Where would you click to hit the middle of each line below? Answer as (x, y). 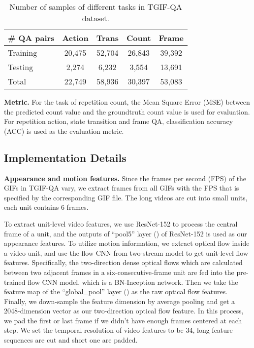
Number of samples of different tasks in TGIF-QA (96, 7)
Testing (21, 67)
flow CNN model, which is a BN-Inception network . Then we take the (133, 282)
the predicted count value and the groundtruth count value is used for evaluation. (127, 111)
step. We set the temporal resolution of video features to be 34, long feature (118, 330)
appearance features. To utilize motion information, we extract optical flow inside (127, 243)
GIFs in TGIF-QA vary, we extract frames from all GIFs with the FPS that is (122, 188)
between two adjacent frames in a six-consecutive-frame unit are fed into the (119, 272)
